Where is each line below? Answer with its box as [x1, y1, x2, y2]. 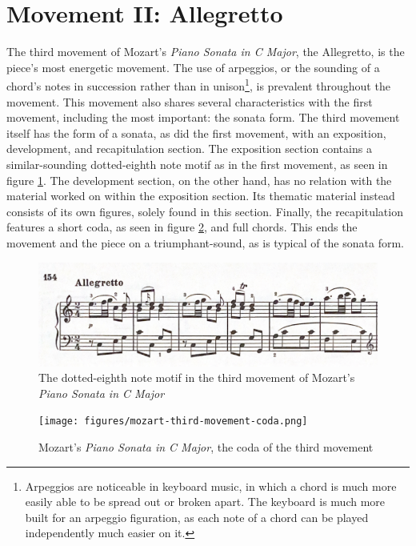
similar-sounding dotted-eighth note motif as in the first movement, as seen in [6, 155, 388, 172]
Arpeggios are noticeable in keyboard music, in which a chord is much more [25, 477, 397, 494]
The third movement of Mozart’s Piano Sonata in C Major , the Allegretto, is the [6, 43, 405, 60]
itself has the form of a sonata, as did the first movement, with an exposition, [6, 124, 386, 141]
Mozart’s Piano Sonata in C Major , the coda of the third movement [38, 438, 374, 455]
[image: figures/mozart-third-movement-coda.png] [38, 416, 308, 428]
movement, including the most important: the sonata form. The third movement [6, 109, 400, 126]
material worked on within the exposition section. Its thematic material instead [6, 187, 395, 204]
